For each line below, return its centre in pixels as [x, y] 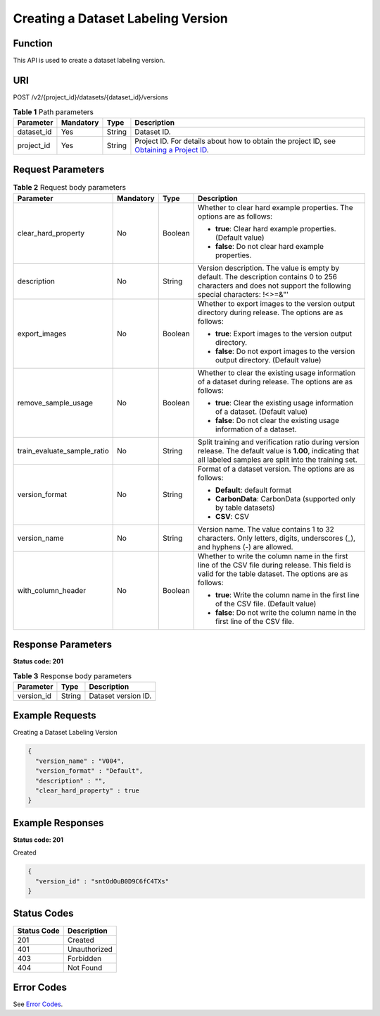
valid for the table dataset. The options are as [273, 573]
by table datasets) [245, 508]
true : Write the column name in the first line [287, 594]
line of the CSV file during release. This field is [274, 565]
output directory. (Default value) [268, 360]
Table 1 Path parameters [53, 111]
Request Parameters [59, 170]
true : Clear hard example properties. [276, 228]
